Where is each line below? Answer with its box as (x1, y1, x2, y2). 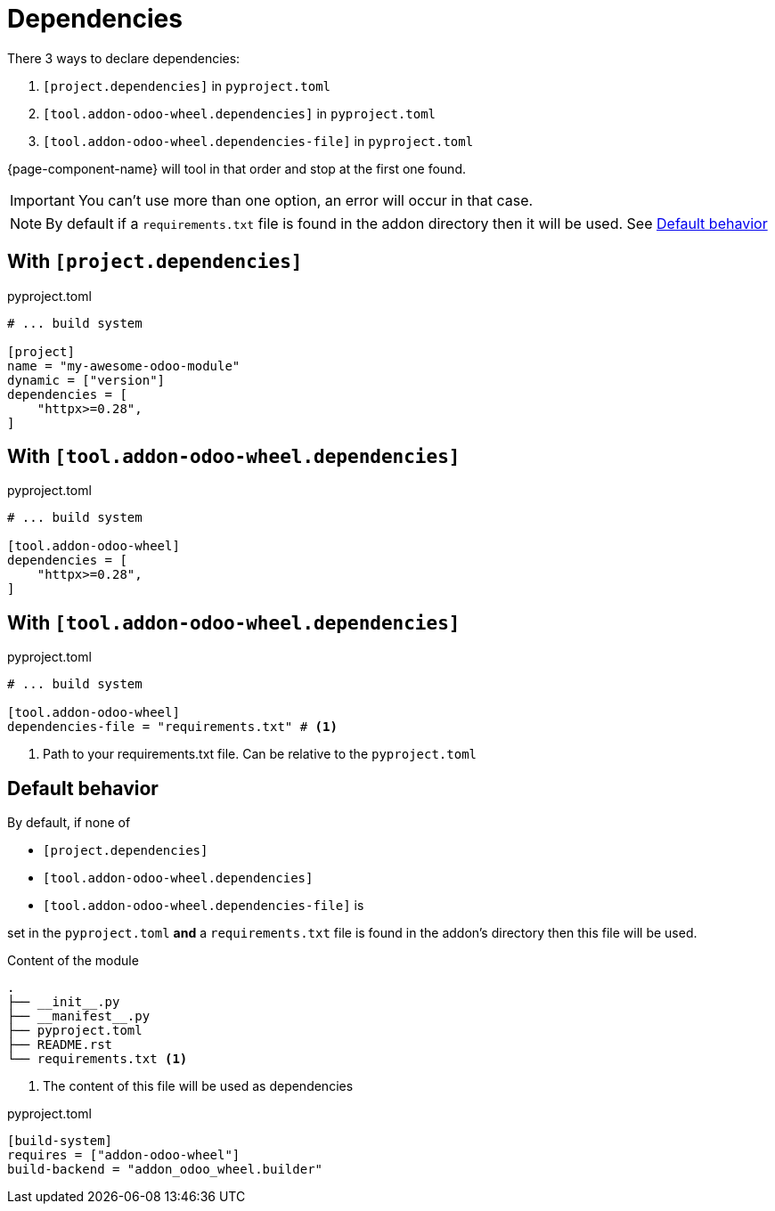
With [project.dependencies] (7, 250, 303, 273)
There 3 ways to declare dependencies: (7, 50, 241, 66)
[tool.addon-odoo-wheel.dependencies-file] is (43, 898, 364, 914)
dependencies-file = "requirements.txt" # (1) (7, 719, 338, 735)
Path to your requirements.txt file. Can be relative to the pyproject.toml (43, 746, 477, 762)
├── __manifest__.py (7, 1009, 151, 1024)
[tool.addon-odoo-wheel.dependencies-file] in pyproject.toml (43, 133, 474, 149)
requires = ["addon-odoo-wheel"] (7, 1148, 241, 1163)
